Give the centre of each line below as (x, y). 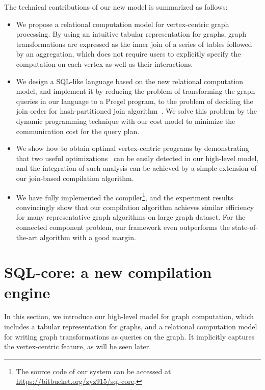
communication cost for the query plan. (78, 131)
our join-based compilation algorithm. (75, 178)
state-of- (245, 227)
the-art (27, 237)
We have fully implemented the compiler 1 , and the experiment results (125, 196)
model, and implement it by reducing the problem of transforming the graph (136, 91)
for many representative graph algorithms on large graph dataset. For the (131, 217)
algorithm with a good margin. (88, 237)
